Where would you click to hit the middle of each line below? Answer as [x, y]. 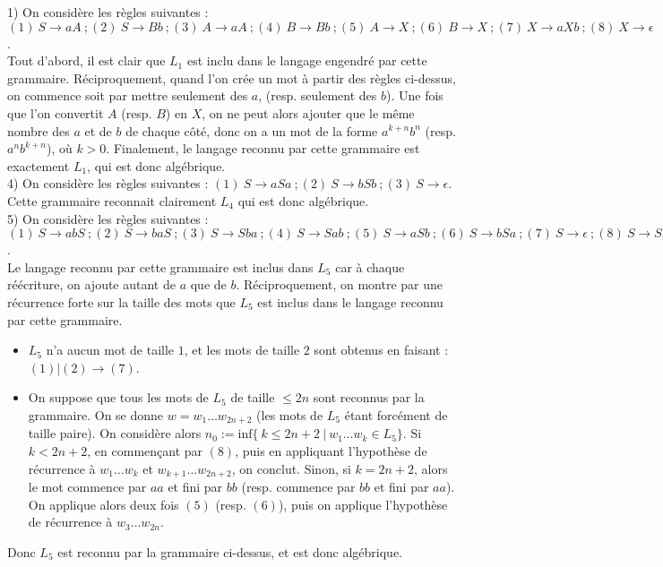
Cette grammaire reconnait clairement [112, 200]
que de [208, 284]
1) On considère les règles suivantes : [108, 12]
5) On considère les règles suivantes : [108, 218]
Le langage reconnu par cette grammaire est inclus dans [160, 266]
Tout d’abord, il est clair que [86, 60]
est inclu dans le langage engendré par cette [307, 60]
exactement [39, 165]
